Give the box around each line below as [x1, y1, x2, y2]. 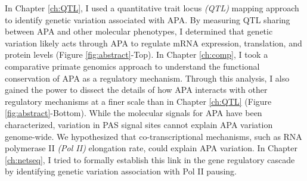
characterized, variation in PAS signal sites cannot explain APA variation [5, 118, 273, 130]
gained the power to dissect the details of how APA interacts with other [5, 83, 268, 96]
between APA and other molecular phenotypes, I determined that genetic [5, 25, 273, 38]
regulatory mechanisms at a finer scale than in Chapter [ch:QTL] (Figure [5, 95, 272, 107]
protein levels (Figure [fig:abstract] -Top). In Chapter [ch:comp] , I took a [5, 48, 268, 61]
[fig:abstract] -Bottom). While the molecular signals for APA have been [5, 107, 262, 119]
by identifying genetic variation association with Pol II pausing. [5, 165, 237, 177]
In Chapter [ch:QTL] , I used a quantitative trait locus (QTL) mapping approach [5, 2, 299, 14]
